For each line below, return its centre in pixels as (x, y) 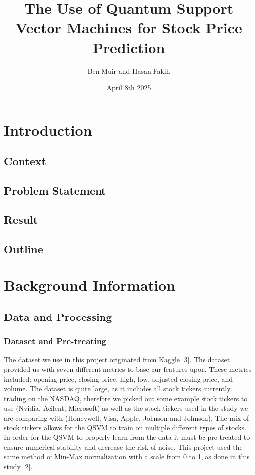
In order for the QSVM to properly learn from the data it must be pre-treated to (127, 437)
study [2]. (18, 466)
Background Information (90, 285)
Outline (24, 248)
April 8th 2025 (129, 87)
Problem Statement (55, 190)
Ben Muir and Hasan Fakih (129, 71)
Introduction (48, 130)
